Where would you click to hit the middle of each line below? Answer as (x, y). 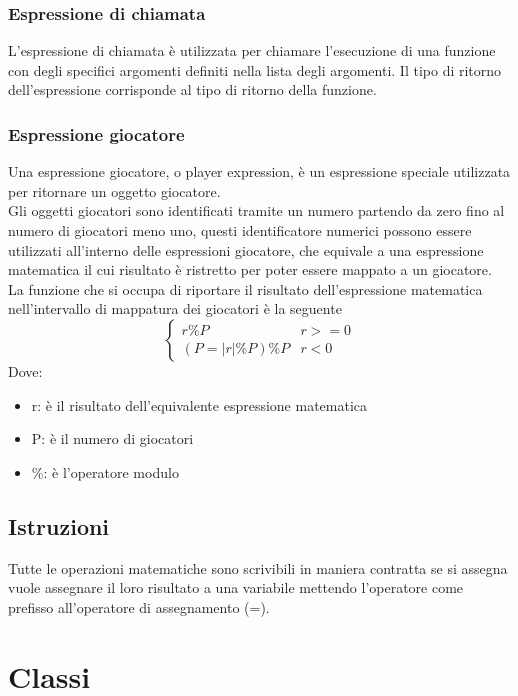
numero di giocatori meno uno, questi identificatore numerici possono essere (240, 230)
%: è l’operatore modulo (105, 471)
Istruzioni (59, 525)
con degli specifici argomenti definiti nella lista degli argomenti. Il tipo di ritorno (255, 69)
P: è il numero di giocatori (112, 438)
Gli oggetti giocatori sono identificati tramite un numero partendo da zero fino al (256, 210)
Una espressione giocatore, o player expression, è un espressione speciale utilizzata (259, 171)
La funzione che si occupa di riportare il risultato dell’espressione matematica (245, 288)
